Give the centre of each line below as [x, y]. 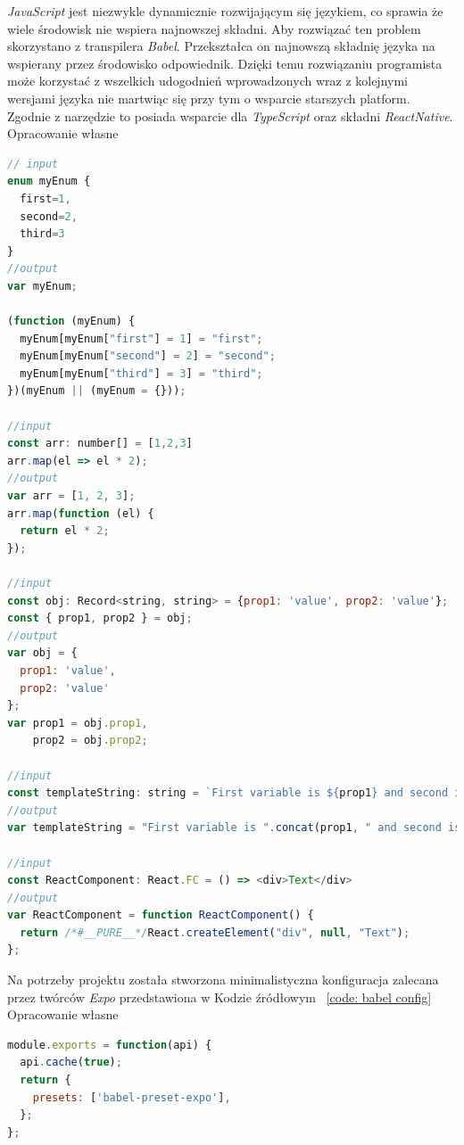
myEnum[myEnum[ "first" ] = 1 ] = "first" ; [141, 338]
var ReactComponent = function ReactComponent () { [161, 915]
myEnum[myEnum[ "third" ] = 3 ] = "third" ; [141, 373]
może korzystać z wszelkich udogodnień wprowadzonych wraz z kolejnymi [207, 81]
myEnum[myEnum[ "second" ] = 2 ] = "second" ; [148, 356]
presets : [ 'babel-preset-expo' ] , [132, 1097]
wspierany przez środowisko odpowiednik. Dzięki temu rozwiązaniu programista [225, 63]
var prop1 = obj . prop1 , [78, 723]
